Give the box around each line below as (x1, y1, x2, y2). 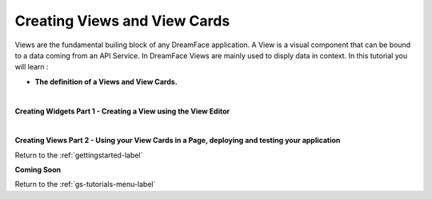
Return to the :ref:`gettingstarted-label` (14, 150, 143, 160)
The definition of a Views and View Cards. (34, 77, 178, 86)
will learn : (14, 62, 49, 72)
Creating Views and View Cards (14, 12, 230, 30)
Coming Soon (14, 165, 62, 175)
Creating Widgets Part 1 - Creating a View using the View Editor (14, 106, 230, 116)
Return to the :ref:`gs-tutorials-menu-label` (14, 180, 156, 189)
